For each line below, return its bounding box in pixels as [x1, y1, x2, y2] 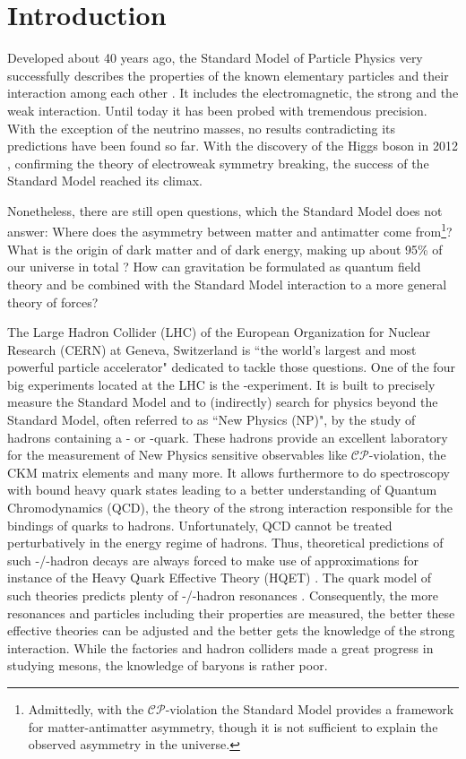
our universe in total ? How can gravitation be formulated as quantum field [7, 257, 421, 276]
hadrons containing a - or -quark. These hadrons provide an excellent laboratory [7, 427, 448, 446]
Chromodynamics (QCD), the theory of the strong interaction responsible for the [7, 498, 453, 517]
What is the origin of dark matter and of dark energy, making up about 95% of [7, 239, 443, 258]
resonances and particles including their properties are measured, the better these [7, 603, 455, 622]
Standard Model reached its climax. [7, 171, 203, 190]
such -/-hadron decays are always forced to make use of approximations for [7, 550, 419, 569]
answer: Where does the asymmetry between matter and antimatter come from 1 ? [7, 220, 453, 241]
